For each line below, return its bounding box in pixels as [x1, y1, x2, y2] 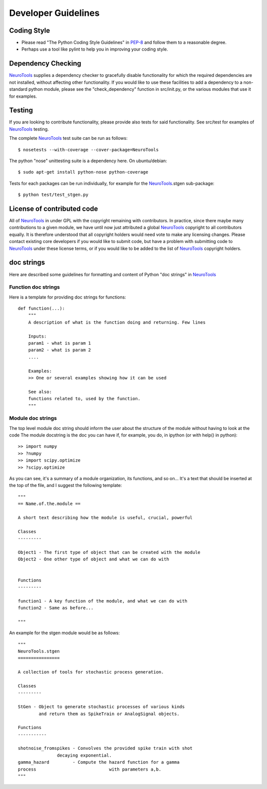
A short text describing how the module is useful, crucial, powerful [18, 515, 193, 520]
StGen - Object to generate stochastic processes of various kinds [18, 704, 185, 710]
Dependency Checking [9, 60, 82, 68]
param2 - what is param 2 [28, 347, 91, 353]
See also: [28, 389, 52, 394]
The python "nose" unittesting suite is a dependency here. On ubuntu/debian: [9, 158, 168, 164]
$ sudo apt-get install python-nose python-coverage [18, 169, 148, 175]
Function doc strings [9, 284, 60, 291]
